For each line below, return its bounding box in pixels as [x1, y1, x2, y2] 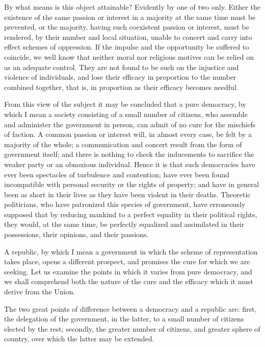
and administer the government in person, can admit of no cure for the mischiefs [4, 119, 256, 129]
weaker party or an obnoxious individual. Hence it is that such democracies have [4, 158, 255, 169]
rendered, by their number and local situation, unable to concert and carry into [4, 31, 252, 42]
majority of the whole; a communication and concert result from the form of [4, 138, 242, 149]
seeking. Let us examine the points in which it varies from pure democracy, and [4, 266, 252, 276]
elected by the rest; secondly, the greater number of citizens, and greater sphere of [4, 323, 260, 334]
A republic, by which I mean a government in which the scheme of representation [4, 246, 258, 257]
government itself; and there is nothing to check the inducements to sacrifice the [4, 149, 254, 159]
